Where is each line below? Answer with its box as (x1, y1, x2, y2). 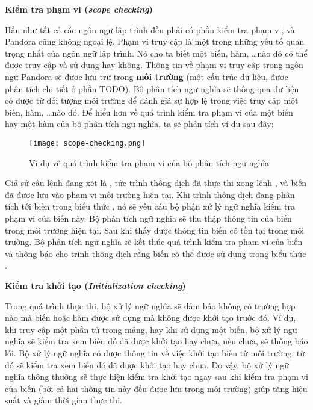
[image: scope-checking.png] (29, 138, 146, 148)
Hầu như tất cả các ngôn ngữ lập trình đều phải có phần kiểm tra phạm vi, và (5, 23, 295, 36)
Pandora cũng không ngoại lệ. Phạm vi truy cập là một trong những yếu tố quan (5, 35, 305, 48)
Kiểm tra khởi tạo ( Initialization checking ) (5, 279, 186, 291)
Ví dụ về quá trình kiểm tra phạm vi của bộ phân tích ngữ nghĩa (29, 156, 270, 169)
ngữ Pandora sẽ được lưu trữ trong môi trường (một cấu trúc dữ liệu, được (5, 70, 288, 82)
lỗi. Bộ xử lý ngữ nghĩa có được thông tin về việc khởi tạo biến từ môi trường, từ (5, 346, 305, 359)
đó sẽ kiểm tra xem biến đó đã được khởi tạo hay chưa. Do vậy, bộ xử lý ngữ (5, 358, 290, 371)
